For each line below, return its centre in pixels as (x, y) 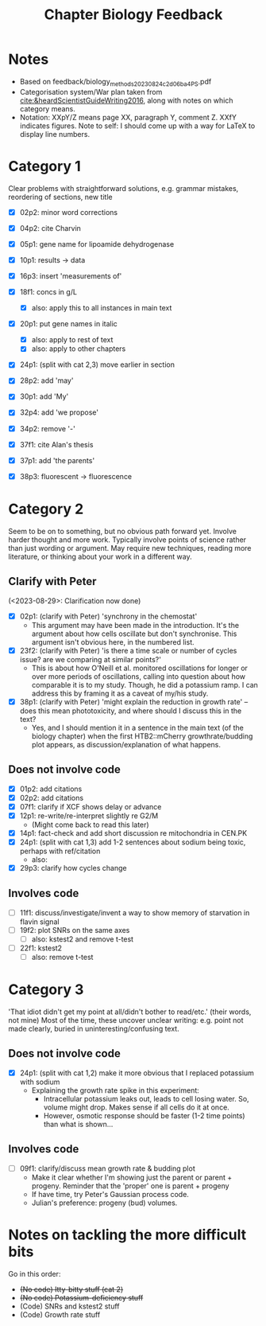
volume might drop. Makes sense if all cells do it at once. (137, 1107)
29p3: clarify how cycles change (73, 868)
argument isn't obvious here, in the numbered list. (113, 642)
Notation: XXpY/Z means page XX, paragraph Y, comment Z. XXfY (128, 117)
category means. (47, 108)
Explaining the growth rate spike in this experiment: (116, 1090)
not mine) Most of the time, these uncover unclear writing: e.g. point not (126, 1020)
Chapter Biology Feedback (133, 15)
